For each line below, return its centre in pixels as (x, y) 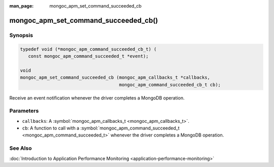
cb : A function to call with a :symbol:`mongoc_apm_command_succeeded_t (101, 128)
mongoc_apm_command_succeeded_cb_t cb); (170, 85)
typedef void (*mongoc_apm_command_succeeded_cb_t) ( (88, 49)
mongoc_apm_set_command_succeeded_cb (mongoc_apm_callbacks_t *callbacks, (115, 78)
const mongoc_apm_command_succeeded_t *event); (89, 56)
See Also (21, 148)
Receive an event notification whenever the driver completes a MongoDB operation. (97, 98)
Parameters (24, 111)
